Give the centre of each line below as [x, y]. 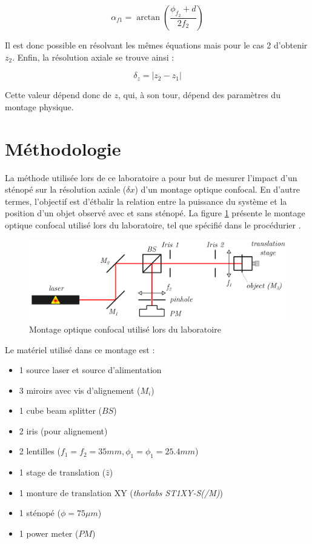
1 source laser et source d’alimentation [90, 370]
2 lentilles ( [40, 451]
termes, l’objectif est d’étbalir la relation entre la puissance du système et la [146, 201]
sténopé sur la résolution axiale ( [66, 189]
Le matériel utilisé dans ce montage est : [80, 349]
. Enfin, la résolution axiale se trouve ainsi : [93, 57]
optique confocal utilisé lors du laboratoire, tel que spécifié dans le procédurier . [153, 224]
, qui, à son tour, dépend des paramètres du [199, 95]
